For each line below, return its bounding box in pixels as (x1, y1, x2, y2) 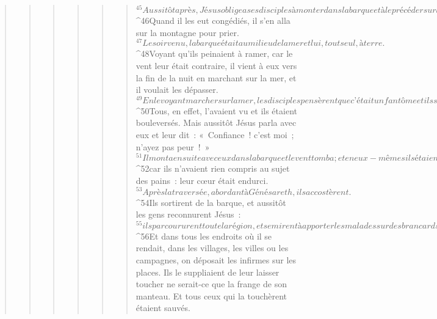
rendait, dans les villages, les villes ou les (135, 241, 289, 254)
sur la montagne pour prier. (135, 26, 239, 38)
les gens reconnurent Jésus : (135, 208, 241, 221)
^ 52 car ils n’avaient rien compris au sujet (135, 162, 290, 175)
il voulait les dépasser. (135, 83, 218, 96)
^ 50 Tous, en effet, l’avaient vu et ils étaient (135, 104, 297, 117)
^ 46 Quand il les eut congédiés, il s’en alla (135, 14, 291, 27)
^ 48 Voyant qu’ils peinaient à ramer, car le (135, 47, 293, 60)
